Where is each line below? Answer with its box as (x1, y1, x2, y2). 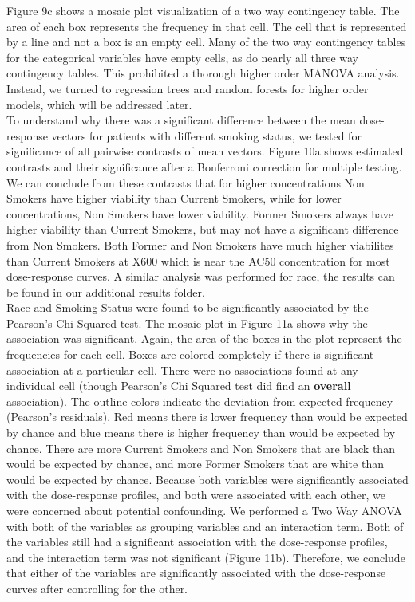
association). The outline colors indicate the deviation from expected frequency (6, 392, 393, 409)
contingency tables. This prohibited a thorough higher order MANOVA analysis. (6, 65, 400, 81)
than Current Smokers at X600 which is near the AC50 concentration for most (6, 252, 390, 269)
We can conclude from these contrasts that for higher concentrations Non (6, 174, 365, 191)
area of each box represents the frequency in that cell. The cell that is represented (6, 18, 407, 34)
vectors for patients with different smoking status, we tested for (51, 127, 362, 144)
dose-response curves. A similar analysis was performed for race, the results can (6, 268, 395, 285)
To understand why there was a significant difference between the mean (6, 112, 356, 128)
